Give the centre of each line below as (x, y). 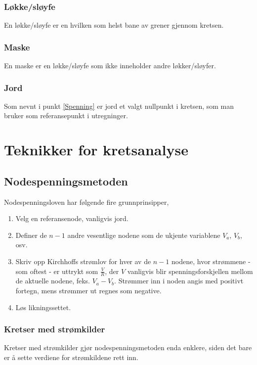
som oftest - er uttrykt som (57, 271)
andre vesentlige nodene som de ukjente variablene (144, 235)
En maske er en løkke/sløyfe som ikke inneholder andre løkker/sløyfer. (110, 66)
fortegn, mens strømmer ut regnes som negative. (88, 290)
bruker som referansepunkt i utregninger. (66, 115)
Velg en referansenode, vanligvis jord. (72, 218)
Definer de (31, 235)
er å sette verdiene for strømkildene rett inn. (71, 357)
